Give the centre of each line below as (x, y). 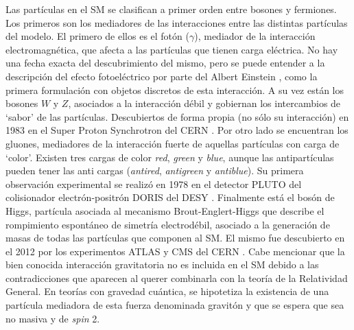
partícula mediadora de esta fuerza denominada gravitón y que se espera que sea (175, 305)
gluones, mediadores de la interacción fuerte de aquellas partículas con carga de (173, 143)
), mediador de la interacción (255, 36)
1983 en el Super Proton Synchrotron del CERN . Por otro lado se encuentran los (177, 130)
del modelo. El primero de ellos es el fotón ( (97, 36)
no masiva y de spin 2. (53, 318)
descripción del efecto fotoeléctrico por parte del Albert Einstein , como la (162, 76)
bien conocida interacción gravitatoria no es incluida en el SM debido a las (162, 264)
